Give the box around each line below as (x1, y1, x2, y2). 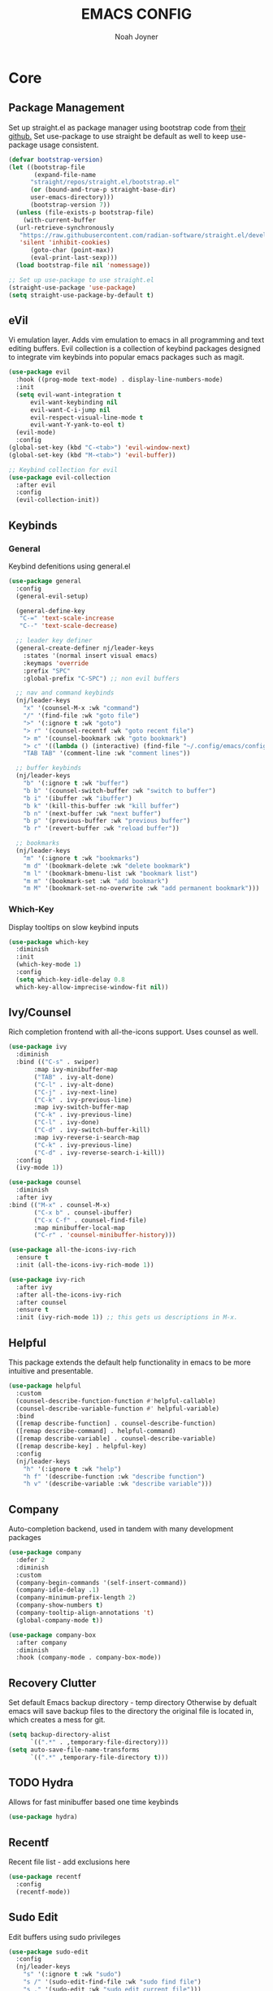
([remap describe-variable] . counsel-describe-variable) (15, 1435, 217, 1443)
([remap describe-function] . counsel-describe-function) (15, 1419, 217, 1428)
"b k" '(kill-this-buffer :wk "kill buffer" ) (23, 802, 180, 810)
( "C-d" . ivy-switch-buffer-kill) (33, 1126, 151, 1134)
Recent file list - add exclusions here (8, 1857, 131, 1867)
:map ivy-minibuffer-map (33, 1066, 118, 1074)
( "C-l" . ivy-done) (33, 1119, 100, 1127)
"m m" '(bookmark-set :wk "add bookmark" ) (23, 876, 169, 885)
